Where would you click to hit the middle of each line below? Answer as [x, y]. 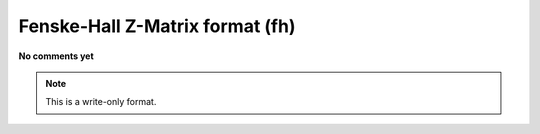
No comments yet [56, 56]
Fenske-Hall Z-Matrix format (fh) [157, 26]
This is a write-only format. [101, 102]
